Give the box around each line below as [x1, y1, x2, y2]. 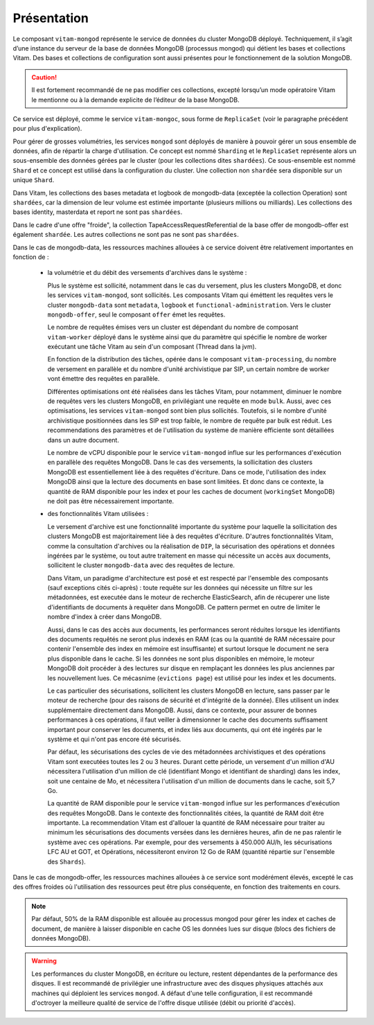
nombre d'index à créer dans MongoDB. [47, 613, 162, 621]
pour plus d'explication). [12, 125, 82, 133]
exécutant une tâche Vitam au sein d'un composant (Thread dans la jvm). [47, 343, 257, 351]
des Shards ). [47, 857, 86, 866]
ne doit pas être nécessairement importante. [47, 497, 175, 505]
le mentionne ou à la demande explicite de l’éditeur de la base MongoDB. [31, 96, 240, 104]
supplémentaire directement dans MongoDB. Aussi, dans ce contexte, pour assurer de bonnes [47, 706, 317, 714]
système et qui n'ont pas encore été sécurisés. [47, 735, 181, 743]
